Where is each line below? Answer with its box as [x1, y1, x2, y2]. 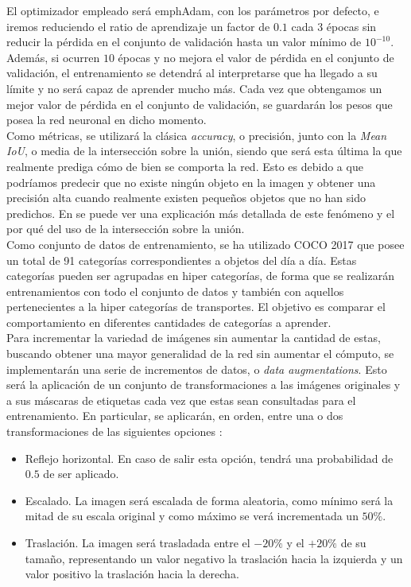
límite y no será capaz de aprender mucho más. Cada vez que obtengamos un [6, 80, 382, 96]
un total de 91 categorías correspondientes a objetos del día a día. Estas [6, 251, 357, 268]
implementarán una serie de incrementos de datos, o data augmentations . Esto [6, 360, 387, 377]
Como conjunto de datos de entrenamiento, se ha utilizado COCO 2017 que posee [6, 235, 405, 252]
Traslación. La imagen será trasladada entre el [25, 535, 250, 550]
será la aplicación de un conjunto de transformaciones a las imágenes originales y [6, 376, 401, 393]
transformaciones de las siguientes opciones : [6, 423, 223, 440]
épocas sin [326, 17, 377, 34]
